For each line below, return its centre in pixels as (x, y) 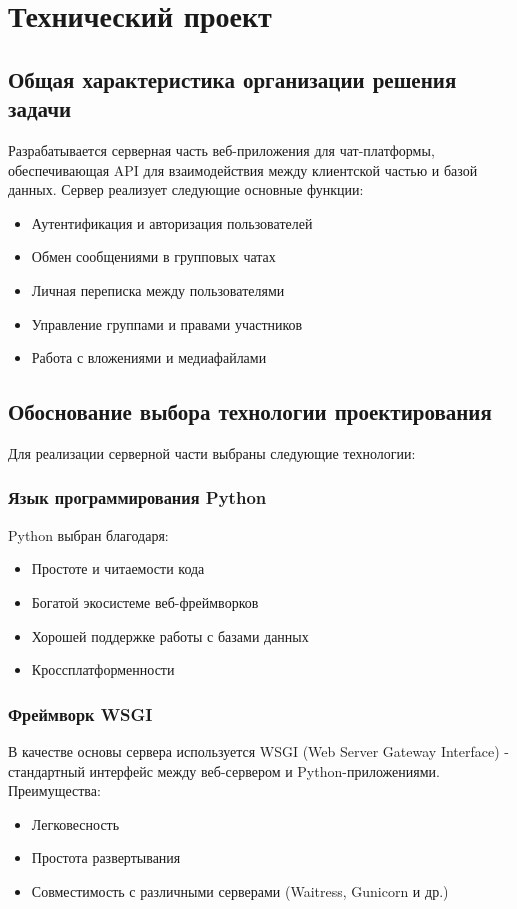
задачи (40, 108)
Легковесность (75, 823)
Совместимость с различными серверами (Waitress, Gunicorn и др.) (240, 890)
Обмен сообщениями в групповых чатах (153, 256)
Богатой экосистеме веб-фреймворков (145, 601)
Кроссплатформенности (103, 669)
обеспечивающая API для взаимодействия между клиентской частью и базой (243, 169)
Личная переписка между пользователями (158, 289)
